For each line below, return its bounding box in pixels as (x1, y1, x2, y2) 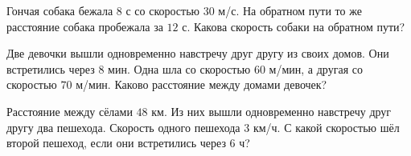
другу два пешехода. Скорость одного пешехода (6, 118, 240, 135)
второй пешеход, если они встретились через (6, 134, 226, 151)
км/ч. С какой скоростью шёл (253, 118, 400, 135)
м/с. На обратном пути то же (218, 2, 362, 18)
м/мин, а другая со (269, 60, 363, 77)
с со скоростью (125, 2, 200, 18)
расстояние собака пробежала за (6, 18, 163, 34)
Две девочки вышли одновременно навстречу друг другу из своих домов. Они (6, 45, 389, 62)
